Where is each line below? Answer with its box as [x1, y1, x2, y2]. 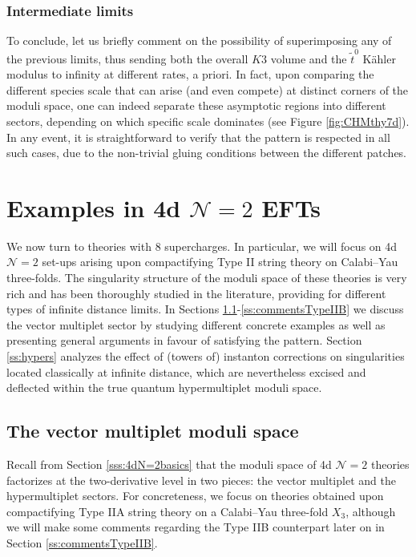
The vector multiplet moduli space [6, 418, 299, 443]
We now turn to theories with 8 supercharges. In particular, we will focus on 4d [6, 237, 398, 254]
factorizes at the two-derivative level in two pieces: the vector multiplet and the [6, 471, 396, 488]
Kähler [362, 50, 396, 67]
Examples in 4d [6, 191, 181, 224]
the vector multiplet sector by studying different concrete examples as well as [6, 316, 386, 333]
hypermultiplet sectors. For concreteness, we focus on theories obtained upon [6, 487, 384, 504]
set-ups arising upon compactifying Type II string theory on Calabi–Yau [42, 253, 398, 270]
